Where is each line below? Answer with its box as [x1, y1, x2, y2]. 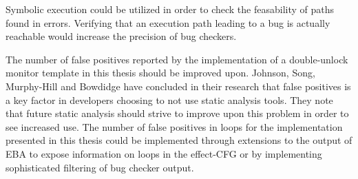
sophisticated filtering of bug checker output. [6, 160, 194, 174]
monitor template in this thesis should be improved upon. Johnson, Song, [6, 65, 315, 80]
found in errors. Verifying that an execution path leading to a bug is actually [6, 15, 330, 30]
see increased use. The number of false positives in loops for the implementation [6, 119, 343, 134]
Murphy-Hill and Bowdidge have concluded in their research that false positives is [6, 78, 351, 93]
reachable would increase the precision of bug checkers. [6, 29, 237, 43]
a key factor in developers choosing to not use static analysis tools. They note [6, 92, 333, 107]
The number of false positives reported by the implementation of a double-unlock [6, 52, 348, 66]
